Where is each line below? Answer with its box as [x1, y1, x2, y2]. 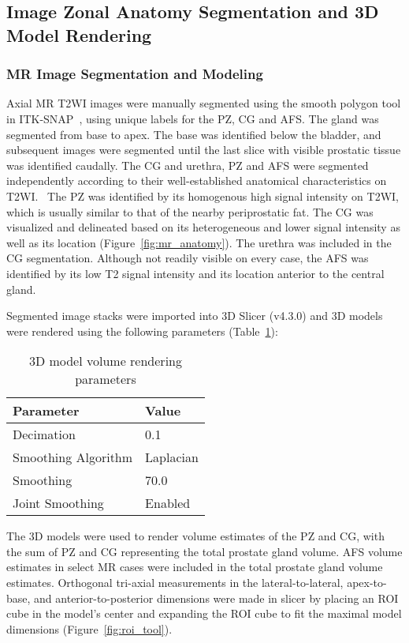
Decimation [13, 425, 76, 444]
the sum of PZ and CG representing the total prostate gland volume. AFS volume [6, 543, 403, 559]
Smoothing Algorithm [13, 448, 133, 467]
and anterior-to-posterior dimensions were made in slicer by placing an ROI [34, 589, 399, 606]
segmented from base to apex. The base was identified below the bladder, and [6, 126, 381, 142]
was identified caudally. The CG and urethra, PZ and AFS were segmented [6, 156, 369, 173]
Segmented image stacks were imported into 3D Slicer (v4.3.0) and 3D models [6, 307, 383, 324]
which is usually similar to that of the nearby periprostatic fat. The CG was [6, 203, 374, 220]
